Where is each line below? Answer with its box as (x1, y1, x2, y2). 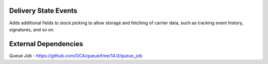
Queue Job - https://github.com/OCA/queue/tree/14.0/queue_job (9, 53, 142, 59)
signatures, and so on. (9, 26, 55, 32)
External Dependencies (9, 40, 83, 48)
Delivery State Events (9, 6, 77, 15)
